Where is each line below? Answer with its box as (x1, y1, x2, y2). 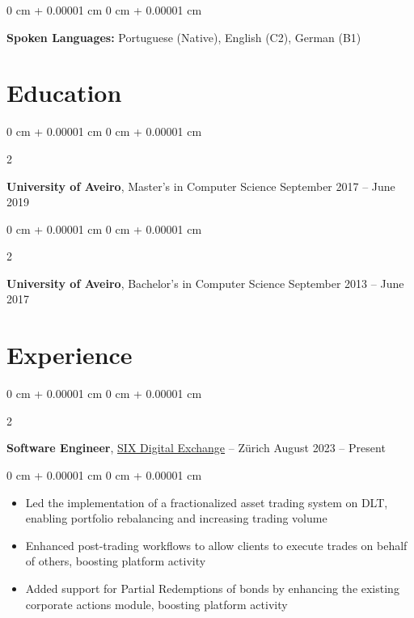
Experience (6, 338, 133, 371)
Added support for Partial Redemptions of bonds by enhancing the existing (25, 579, 399, 596)
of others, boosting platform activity (25, 552, 206, 569)
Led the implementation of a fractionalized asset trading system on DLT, (25, 493, 388, 510)
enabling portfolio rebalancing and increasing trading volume (25, 510, 327, 527)
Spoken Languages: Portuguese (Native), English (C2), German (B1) (6, 28, 361, 45)
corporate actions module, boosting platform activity (25, 595, 288, 612)
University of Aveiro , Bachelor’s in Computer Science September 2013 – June (6, 274, 404, 291)
